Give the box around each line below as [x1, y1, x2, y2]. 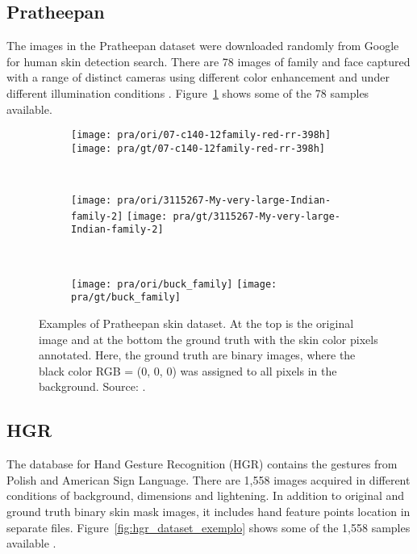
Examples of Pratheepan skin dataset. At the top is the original [39, 314, 354, 331]
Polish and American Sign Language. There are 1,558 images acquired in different [6, 471, 411, 488]
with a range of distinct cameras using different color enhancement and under [6, 69, 390, 86]
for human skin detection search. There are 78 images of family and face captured [6, 52, 411, 69]
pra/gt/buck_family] [71, 292, 181, 304]
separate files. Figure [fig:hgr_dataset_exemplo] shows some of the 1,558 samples [6, 518, 411, 535]
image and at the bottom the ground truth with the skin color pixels [39, 330, 378, 347]
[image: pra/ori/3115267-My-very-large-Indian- [71, 195, 332, 207]
